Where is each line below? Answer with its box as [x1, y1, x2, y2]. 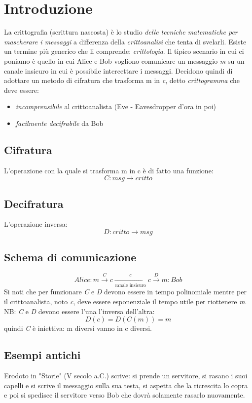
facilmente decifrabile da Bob [15, 118, 104, 128]
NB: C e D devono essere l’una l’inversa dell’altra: [4, 306, 155, 316]
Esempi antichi [4, 347, 81, 363]
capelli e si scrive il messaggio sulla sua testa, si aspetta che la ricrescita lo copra [4, 380, 248, 390]
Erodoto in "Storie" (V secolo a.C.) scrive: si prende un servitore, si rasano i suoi [4, 370, 248, 380]
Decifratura [4, 196, 64, 211]
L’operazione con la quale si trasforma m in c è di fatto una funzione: [4, 165, 214, 175]
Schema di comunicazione [4, 249, 137, 265]
